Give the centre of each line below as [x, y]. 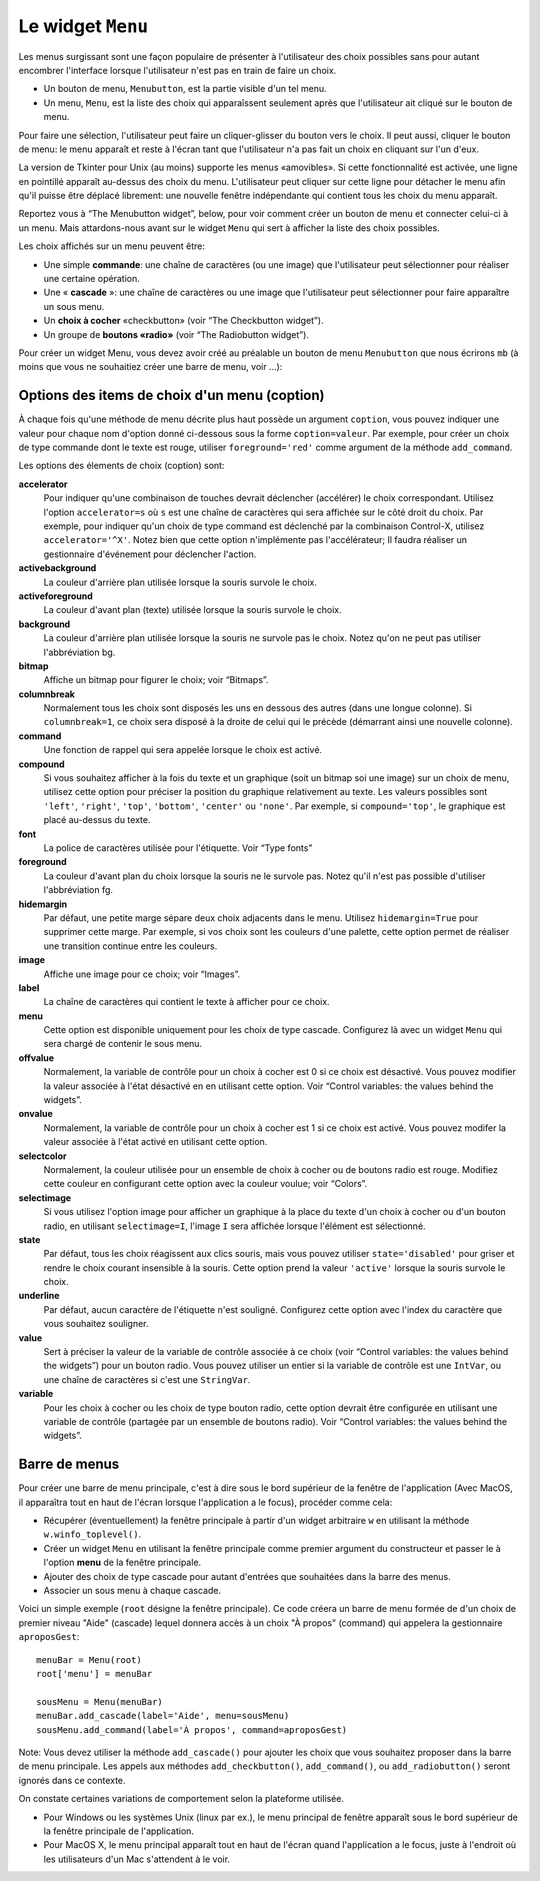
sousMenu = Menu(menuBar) [100, 1701]
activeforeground [56, 596]
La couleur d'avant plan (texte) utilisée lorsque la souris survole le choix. [192, 610]
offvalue [36, 1057]
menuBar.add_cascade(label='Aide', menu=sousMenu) [163, 1716]
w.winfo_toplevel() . [92, 1534]
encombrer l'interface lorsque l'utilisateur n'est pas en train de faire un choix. [177, 70]
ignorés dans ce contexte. [72, 1780]
